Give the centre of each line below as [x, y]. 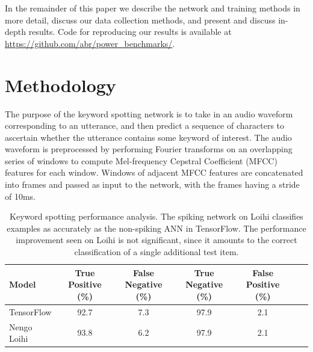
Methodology [60, 85]
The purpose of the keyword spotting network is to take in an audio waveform [149, 113]
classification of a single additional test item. [156, 252]
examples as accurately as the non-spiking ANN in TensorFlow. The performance [156, 228]
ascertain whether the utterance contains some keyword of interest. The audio [148, 137]
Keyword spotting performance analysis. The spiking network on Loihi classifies [156, 216]
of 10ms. [20, 196]
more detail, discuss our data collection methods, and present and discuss [140, 20]
